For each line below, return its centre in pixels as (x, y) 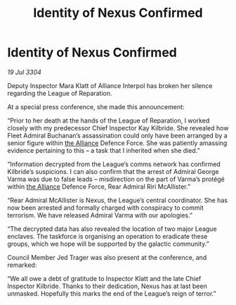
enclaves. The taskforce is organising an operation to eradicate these (107, 236)
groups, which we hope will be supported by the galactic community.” (108, 244)
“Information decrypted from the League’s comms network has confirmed (114, 164)
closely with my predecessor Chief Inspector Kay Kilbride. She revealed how (118, 127)
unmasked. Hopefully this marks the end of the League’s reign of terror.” (112, 293)
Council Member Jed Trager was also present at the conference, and (107, 257)
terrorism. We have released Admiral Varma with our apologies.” (100, 215)
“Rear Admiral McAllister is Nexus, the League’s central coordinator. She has (118, 200)
